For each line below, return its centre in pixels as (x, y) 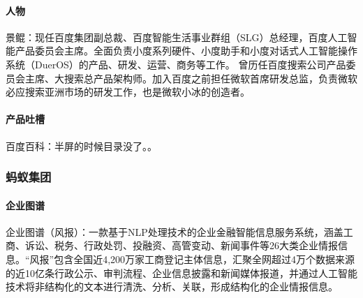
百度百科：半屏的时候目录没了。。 (81, 146)
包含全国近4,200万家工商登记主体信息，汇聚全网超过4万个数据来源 (205, 259)
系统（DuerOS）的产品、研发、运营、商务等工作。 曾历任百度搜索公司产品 (176, 64)
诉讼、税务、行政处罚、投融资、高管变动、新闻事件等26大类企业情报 (181, 245)
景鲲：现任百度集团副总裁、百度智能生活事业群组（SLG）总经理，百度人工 (177, 37)
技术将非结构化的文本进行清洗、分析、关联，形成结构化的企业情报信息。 (172, 286)
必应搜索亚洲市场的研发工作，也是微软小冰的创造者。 (128, 92)
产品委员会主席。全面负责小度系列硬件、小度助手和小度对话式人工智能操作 (186, 51)
